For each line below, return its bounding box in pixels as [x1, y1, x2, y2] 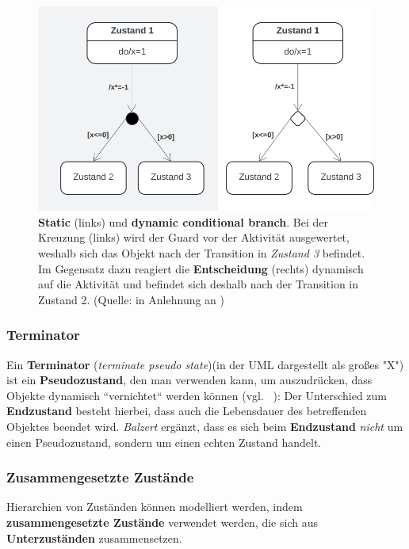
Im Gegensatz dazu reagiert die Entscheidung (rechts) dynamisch [38, 260, 364, 276]
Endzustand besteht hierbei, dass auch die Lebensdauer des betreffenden [6, 402, 367, 419]
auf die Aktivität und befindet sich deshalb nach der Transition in [38, 276, 359, 292]
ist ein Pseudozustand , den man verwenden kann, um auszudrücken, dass [6, 372, 373, 388]
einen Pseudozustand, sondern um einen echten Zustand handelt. [6, 433, 322, 450]
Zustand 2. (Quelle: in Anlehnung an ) [38, 291, 225, 307]
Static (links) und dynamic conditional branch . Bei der [38, 213, 328, 230]
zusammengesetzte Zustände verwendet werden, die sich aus [6, 513, 318, 530]
